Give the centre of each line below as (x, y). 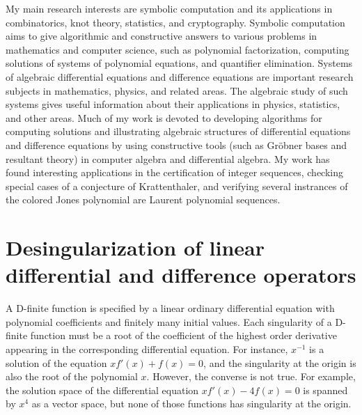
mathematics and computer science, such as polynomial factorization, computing (178, 49)
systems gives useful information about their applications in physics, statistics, (173, 104)
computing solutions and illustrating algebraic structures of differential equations (178, 131)
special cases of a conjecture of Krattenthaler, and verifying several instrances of (177, 186)
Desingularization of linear (135, 248)
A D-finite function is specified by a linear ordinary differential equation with (170, 308)
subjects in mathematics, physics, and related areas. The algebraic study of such (177, 90)
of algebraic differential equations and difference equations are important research (180, 76)
